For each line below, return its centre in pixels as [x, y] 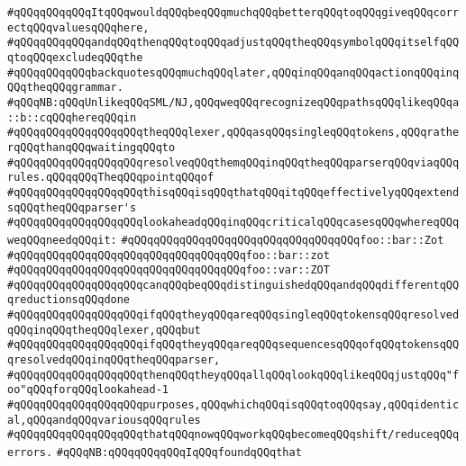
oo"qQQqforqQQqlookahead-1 [88, 390]
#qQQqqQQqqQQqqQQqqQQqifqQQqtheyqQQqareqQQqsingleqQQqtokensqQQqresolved [233, 315]
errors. [30, 453]
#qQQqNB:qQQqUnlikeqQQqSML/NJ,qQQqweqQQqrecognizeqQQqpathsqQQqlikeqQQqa [233, 102]
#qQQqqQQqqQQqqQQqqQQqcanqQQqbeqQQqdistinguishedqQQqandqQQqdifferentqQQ [233, 285]
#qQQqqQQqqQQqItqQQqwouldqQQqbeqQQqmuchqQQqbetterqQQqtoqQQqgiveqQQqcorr [233, 13]
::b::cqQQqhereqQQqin [72, 117]
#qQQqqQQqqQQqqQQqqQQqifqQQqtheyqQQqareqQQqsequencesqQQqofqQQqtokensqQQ [233, 345]
